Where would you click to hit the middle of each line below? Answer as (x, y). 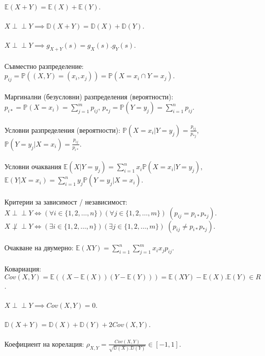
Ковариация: (23, 269)
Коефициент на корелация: (44, 343)
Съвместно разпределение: (44, 66)
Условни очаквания (33, 166)
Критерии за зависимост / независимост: (66, 201)
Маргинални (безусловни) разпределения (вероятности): (89, 96)
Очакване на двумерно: (39, 248)
